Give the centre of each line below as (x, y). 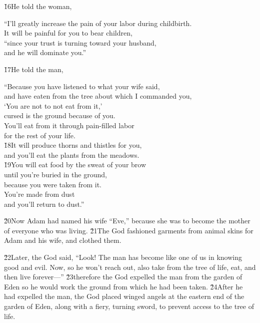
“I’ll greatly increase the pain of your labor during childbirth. (98, 23)
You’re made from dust (39, 194)
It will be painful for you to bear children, (68, 33)
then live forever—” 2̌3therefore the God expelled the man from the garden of (123, 277)
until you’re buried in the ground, (55, 174)
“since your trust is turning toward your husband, (80, 42)
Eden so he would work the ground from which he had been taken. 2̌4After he (123, 286)
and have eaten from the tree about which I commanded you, (98, 96)
